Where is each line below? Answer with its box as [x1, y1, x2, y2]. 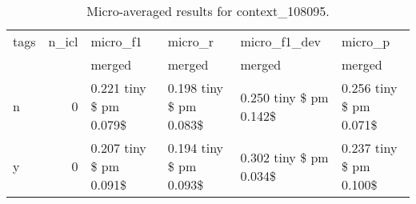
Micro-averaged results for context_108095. [86, 2, 330, 20]
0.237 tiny [342, 138, 398, 157]
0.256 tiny [342, 78, 398, 97]
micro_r [167, 32, 214, 50]
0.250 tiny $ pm [240, 87, 329, 106]
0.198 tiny [167, 78, 224, 97]
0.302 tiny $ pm [240, 147, 329, 166]
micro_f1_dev [240, 32, 321, 50]
